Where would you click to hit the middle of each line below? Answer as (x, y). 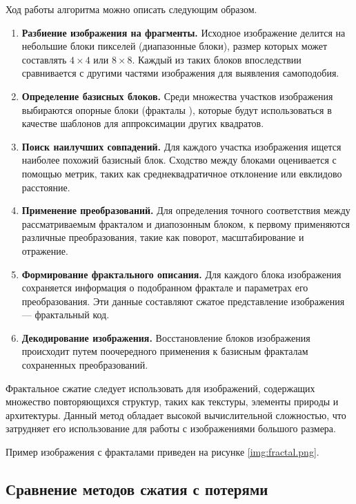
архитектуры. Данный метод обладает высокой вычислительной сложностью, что (176, 415)
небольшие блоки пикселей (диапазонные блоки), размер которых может (175, 46)
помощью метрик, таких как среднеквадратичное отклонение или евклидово (182, 173)
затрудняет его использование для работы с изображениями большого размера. (171, 428)
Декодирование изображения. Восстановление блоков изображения (166, 337)
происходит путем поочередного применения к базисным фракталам (165, 351)
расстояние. (46, 187)
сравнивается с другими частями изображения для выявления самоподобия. (180, 73)
